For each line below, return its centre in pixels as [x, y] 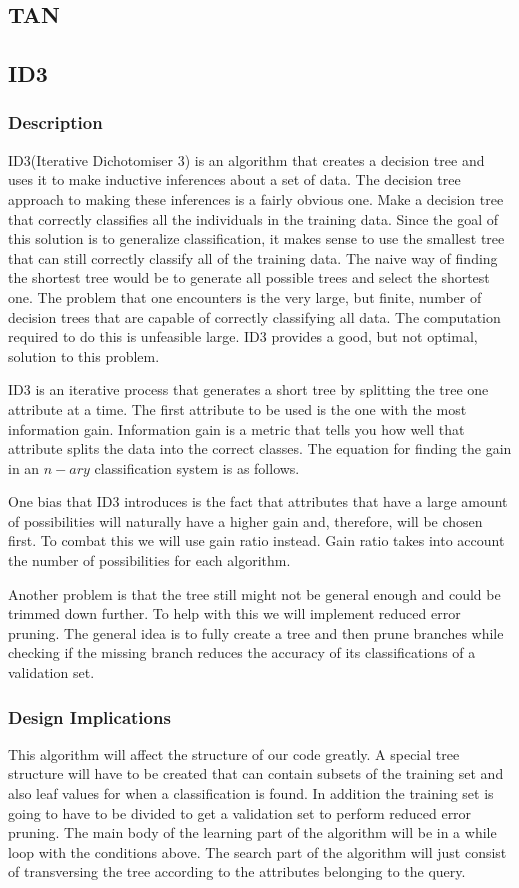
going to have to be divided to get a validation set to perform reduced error [240, 812]
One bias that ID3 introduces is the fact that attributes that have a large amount [258, 501]
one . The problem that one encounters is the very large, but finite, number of [245, 296]
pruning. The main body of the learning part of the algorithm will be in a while [252, 832]
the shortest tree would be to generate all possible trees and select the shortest [249, 277]
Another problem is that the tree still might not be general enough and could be [254, 593]
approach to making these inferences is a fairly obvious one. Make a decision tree [256, 198]
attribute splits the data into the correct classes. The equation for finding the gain [260, 448]
